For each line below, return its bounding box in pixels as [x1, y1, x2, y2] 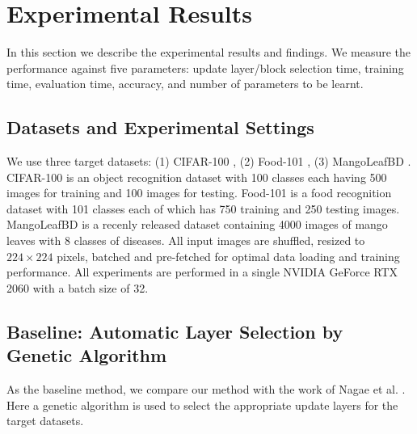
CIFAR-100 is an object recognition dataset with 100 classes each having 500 [6, 168, 387, 185]
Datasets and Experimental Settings [6, 115, 314, 140]
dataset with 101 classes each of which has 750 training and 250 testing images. [6, 200, 400, 217]
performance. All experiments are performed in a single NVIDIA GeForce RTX [6, 263, 398, 280]
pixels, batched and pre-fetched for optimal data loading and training [57, 247, 400, 264]
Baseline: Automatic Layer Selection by [6, 318, 343, 343]
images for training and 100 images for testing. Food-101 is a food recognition [6, 184, 392, 201]
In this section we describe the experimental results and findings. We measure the [6, 44, 411, 61]
